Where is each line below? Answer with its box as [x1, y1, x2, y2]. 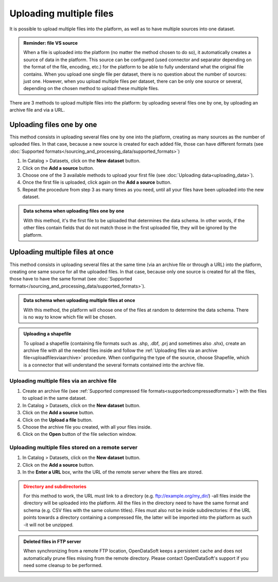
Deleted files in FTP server [23, 538, 81, 544]
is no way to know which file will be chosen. [23, 314, 117, 320]
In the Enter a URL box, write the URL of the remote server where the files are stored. [22, 469, 203, 475]
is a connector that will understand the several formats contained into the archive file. [23, 362, 205, 368]
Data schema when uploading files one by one [23, 208, 125, 214]
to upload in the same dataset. [22, 395, 87, 401]
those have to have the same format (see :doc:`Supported [9, 276, 132, 282]
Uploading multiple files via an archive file [9, 377, 117, 384]
